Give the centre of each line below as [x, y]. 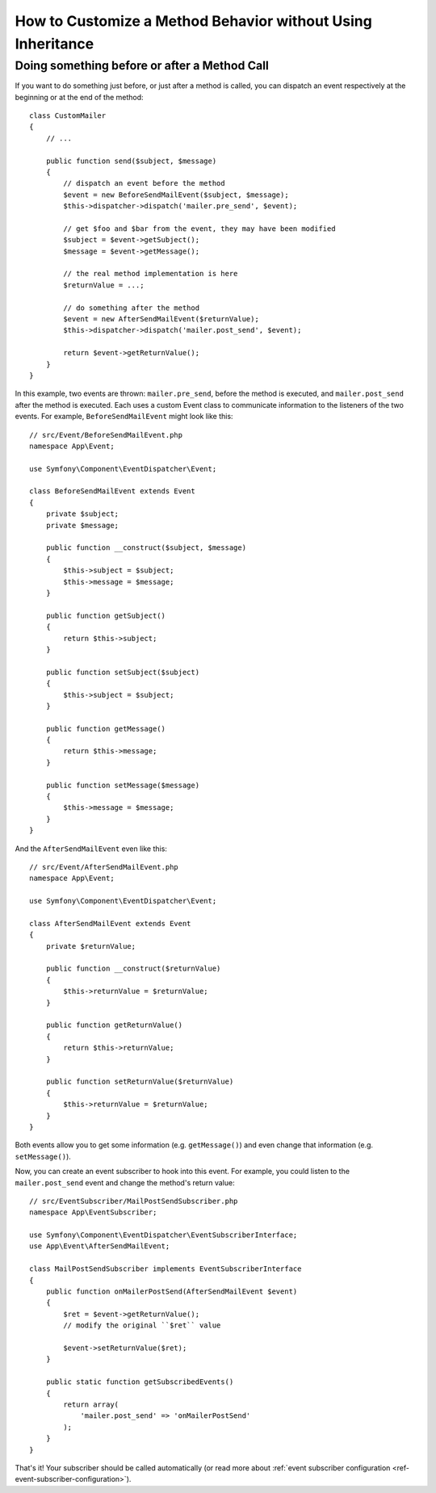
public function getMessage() [105, 728]
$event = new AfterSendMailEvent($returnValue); [161, 319]
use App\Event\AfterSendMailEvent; [100, 1246]
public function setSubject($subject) [123, 672]
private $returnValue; [91, 946]
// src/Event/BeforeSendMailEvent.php [106, 435]
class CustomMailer [68, 115]
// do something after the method [132, 308]
